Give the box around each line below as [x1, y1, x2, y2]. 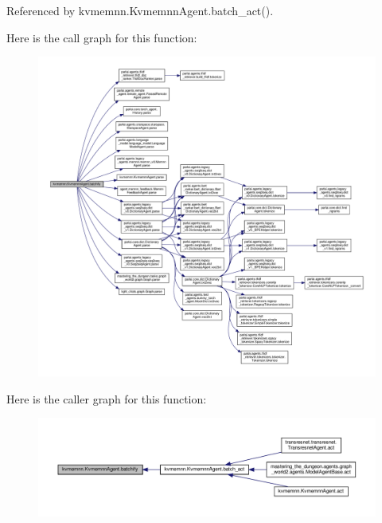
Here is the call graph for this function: [6, 29, 197, 45]
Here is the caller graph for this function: [6, 390, 207, 407]
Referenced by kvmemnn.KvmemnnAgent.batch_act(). [6, 2, 274, 18]
